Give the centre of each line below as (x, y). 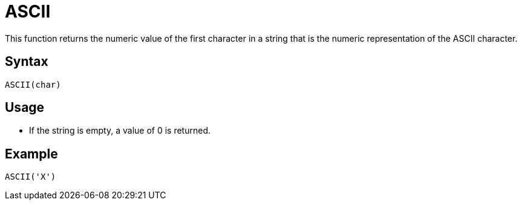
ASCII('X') (31, 177)
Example (31, 154)
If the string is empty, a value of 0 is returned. (120, 131)
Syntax (27, 62)
